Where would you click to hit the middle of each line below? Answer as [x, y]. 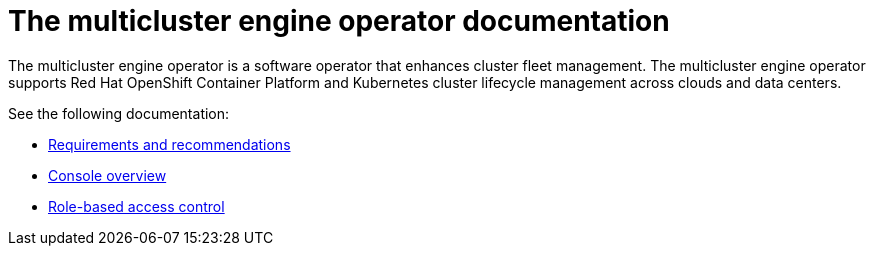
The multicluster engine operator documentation [339, 21]
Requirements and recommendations [169, 144]
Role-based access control [136, 206]
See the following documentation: [119, 113]
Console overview [107, 175]
